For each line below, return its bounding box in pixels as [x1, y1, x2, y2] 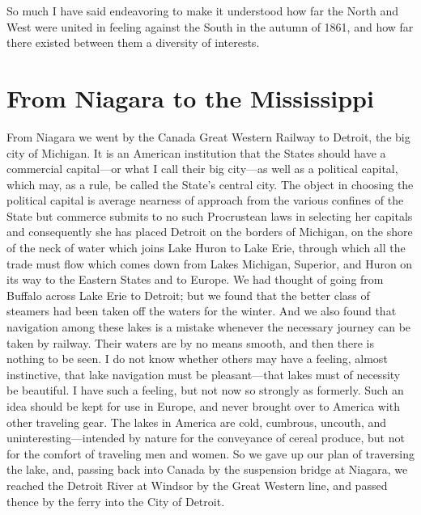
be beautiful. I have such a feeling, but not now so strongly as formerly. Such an [6, 382, 404, 399]
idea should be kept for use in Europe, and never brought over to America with [6, 398, 400, 414]
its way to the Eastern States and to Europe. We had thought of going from [6, 271, 384, 288]
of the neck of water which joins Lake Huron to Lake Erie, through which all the [6, 239, 406, 256]
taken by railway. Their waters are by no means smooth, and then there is [6, 334, 374, 351]
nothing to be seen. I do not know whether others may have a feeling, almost [6, 350, 388, 367]
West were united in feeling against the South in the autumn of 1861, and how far [6, 18, 414, 35]
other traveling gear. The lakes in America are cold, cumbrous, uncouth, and [6, 413, 386, 430]
